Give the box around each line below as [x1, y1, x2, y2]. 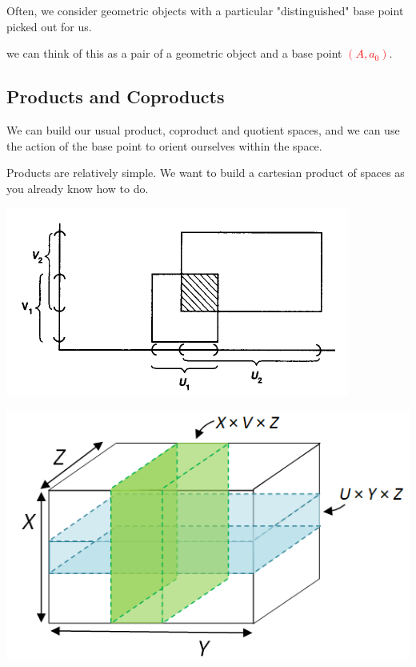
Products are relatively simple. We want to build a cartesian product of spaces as [6, 164, 405, 181]
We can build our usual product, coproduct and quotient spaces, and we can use [6, 121, 400, 138]
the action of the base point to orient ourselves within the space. [6, 137, 322, 154]
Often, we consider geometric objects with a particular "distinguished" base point [6, 2, 404, 18]
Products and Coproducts [6, 84, 225, 109]
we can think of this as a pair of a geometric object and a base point [6, 45, 342, 62]
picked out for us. [6, 18, 92, 34]
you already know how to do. [6, 179, 149, 196]
